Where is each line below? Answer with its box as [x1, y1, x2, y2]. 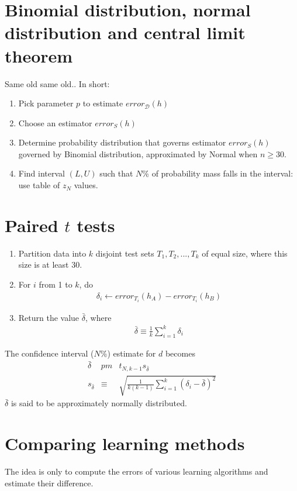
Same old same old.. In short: [5, 77, 110, 89]
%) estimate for [100, 347, 156, 359]
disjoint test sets [95, 247, 154, 259]
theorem [5, 43, 73, 67]
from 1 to [39, 278, 72, 290]
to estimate [82, 97, 123, 109]
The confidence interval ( [5, 347, 94, 359]
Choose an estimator [18, 116, 92, 129]
